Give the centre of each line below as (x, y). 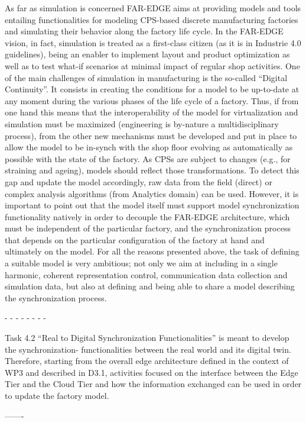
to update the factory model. (57, 395)
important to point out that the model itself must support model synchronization (152, 205)
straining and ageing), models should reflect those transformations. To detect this (152, 170)
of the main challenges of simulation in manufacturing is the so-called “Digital (146, 77)
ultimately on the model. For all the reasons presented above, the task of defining (152, 251)
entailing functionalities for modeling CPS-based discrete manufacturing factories (152, 19)
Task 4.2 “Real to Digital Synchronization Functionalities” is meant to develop (147, 338)
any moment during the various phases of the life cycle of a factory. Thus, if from (152, 100)
